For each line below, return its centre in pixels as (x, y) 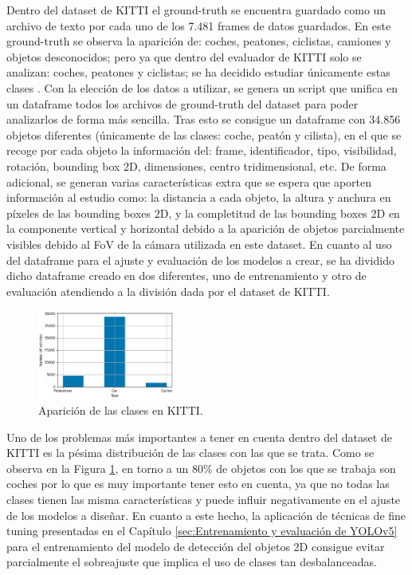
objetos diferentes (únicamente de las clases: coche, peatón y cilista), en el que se (204, 134)
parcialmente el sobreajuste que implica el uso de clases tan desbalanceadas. (192, 562)
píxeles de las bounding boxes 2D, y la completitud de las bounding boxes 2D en (203, 213)
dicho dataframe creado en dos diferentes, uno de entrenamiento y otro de (186, 276)
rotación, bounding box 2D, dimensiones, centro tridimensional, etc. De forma (196, 165)
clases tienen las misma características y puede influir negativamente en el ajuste (204, 500)
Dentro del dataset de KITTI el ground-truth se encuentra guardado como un (196, 10)
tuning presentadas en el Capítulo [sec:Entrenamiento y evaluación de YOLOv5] (202, 531)
